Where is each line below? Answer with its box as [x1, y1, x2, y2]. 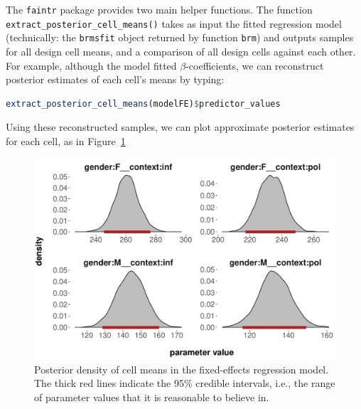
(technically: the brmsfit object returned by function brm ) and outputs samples [6, 30, 354, 45]
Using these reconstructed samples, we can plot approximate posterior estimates [6, 119, 355, 134]
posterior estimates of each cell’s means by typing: [6, 72, 225, 87]
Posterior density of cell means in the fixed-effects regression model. [34, 361, 329, 376]
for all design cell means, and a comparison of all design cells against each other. [6, 43, 356, 58]
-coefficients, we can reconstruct [185, 58, 324, 73]
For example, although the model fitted [6, 58, 177, 73]
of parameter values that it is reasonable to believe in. [34, 389, 269, 404]
